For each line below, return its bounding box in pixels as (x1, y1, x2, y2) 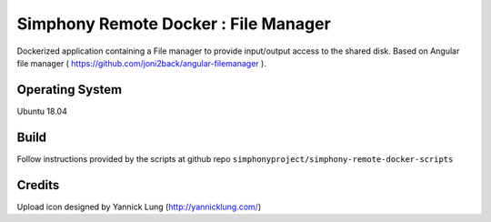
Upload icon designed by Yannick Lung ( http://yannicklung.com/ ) (16, 201, 262, 212)
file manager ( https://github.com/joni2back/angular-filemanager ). (16, 57, 267, 68)
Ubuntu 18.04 (16, 106, 67, 116)
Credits (16, 177, 60, 193)
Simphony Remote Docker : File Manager (16, 14, 331, 34)
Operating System (16, 82, 123, 97)
